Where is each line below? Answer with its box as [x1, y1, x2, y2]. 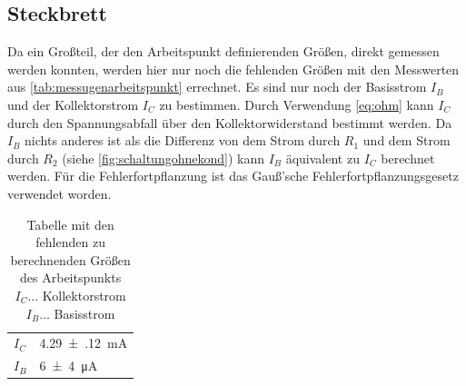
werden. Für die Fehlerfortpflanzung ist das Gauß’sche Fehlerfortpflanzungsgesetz [7, 166, 459, 185]
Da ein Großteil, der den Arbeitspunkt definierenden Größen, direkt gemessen [7, 42, 440, 61]
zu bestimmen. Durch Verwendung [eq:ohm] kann [159, 94, 434, 114]
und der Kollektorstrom [7, 94, 139, 114]
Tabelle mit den [26, 214, 114, 233]
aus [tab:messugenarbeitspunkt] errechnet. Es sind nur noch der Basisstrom [7, 77, 427, 96]
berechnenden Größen [10, 250, 131, 269]
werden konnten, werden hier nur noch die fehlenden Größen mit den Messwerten [7, 59, 460, 78]
